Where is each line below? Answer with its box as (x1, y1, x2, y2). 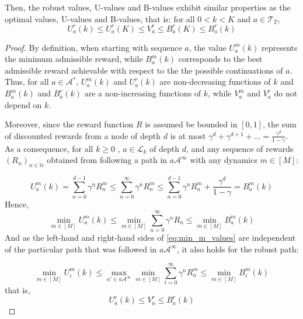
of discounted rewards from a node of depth (5, 129, 161, 141)
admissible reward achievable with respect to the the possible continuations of (5, 64, 283, 76)
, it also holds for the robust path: (177, 242, 299, 255)
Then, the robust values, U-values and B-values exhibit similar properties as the (5, 1, 291, 13)
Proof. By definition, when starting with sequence (5, 41, 182, 53)
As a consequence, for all (5, 142, 93, 154)
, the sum (263, 118, 297, 130)
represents (261, 41, 298, 53)
